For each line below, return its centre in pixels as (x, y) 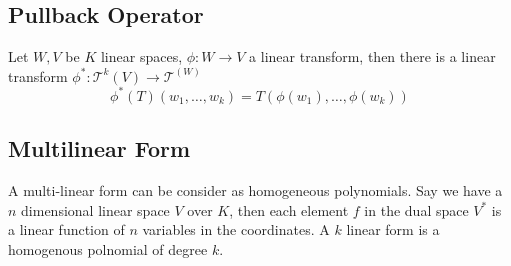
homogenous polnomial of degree (108, 248)
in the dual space (416, 209)
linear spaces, (141, 56)
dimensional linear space (95, 209)
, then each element (289, 209)
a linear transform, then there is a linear (372, 56)
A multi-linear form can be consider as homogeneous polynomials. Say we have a (255, 190)
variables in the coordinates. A (236, 229)
